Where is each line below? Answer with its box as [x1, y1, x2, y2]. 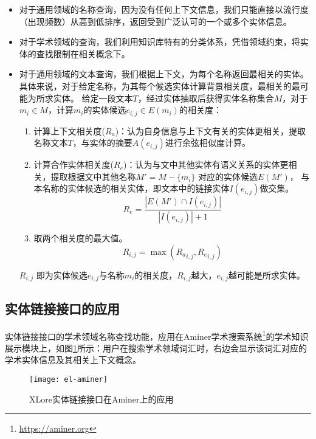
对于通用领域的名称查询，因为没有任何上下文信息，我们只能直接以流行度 [19, 3, 309, 15]
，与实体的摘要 [72, 136, 132, 149]
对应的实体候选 [198, 170, 258, 182]
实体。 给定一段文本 [53, 91, 133, 104]
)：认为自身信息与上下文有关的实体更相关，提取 [115, 124, 306, 137]
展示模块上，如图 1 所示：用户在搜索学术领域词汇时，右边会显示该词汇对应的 [5, 341, 307, 354]
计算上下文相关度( [33, 124, 106, 137]
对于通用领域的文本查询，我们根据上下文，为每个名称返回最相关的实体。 [19, 67, 309, 80]
